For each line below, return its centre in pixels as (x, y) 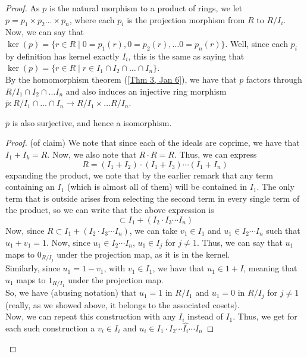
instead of (205, 316)
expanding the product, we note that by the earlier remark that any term (139, 175)
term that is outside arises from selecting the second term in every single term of (153, 198)
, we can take (153, 230)
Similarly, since (33, 268)
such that (283, 230)
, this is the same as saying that (186, 56)
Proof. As (23, 8)
